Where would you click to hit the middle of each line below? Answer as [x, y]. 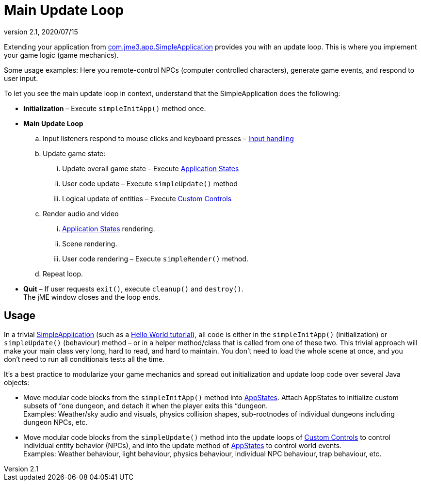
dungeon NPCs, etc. [56, 422]
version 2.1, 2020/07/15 [41, 32]
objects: [17, 382]
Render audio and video [81, 213]
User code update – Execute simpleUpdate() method [150, 183]
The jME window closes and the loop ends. [92, 297]
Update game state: [74, 153]
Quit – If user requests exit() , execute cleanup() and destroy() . [133, 289]
